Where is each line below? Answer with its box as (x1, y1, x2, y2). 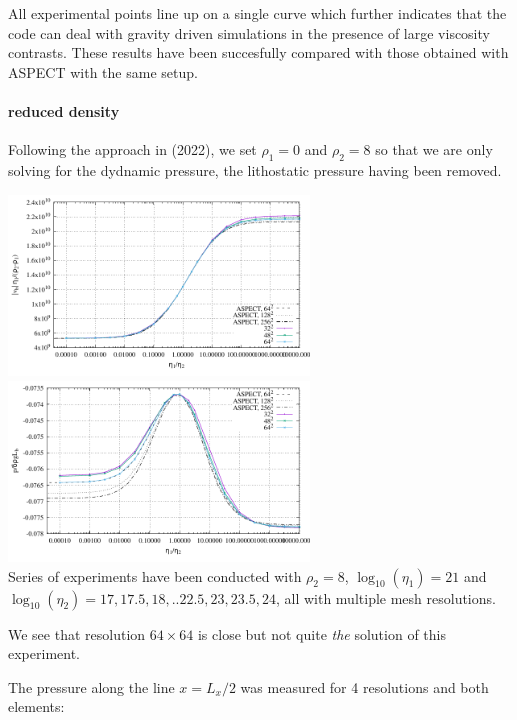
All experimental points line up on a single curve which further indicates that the (8, 3, 507, 23)
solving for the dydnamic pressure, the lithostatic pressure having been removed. (8, 159, 502, 180)
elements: (8, 696, 65, 717)
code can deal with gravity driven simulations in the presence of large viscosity (8, 22, 490, 43)
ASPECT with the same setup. (8, 61, 198, 82)
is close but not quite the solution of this (197, 623, 446, 644)
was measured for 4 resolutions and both (240, 676, 489, 697)
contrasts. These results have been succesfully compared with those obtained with (8, 42, 509, 63)
